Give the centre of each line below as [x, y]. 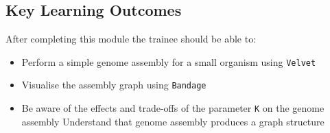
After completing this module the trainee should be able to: [131, 38]
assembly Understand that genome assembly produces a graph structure [173, 121]
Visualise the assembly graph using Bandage [114, 85]
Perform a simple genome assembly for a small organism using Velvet [169, 61]
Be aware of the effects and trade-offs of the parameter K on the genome [173, 107]
